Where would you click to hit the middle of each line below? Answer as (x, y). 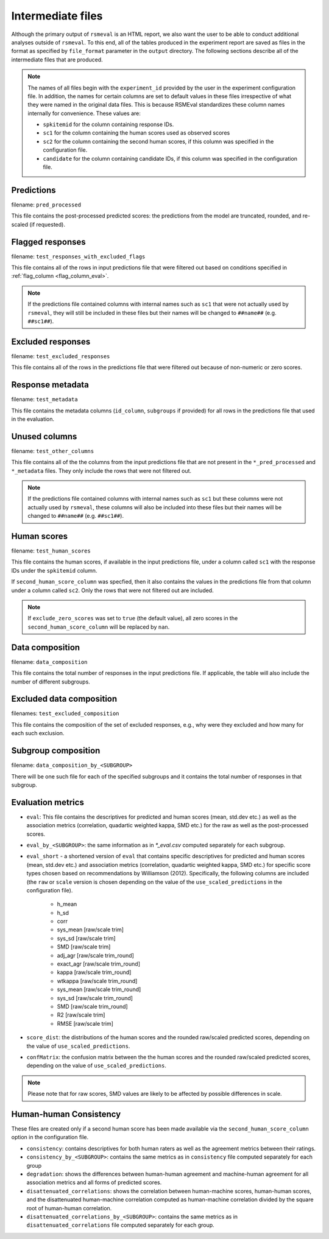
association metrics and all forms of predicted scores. (94, 1182)
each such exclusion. (38, 733)
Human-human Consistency (66, 1114)
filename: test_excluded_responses (61, 356)
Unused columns (44, 436)
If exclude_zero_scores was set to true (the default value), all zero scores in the (133, 618)
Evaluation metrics (48, 802)
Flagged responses (48, 242)
